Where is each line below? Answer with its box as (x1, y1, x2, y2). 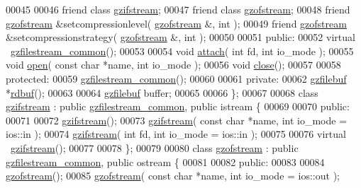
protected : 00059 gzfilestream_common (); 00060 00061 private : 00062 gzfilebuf (6, 71, 347, 86)
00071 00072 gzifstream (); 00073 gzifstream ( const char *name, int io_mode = (6, 112, 348, 127)
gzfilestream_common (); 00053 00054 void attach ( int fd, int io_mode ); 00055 (11, 43, 354, 58)
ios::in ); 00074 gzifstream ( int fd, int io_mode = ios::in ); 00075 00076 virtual (6, 127, 346, 141)
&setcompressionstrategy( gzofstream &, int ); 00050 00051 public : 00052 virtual (6, 30, 355, 45)
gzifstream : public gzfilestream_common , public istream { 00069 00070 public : (6, 99, 350, 114)
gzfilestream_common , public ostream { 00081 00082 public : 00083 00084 (6, 154, 325, 169)
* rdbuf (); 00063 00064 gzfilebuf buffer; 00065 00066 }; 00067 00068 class (6, 85, 318, 100)
